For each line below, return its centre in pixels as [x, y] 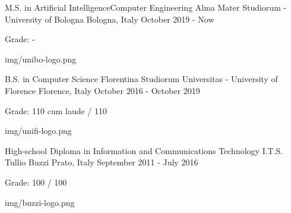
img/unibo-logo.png [41, 59]
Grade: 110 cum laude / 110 [56, 110]
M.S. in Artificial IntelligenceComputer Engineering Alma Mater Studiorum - [146, 7]
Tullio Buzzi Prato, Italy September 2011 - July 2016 [102, 162]
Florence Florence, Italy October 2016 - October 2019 [102, 90]
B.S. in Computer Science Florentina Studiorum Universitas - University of [141, 79]
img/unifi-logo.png [38, 131]
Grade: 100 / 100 [36, 182]
